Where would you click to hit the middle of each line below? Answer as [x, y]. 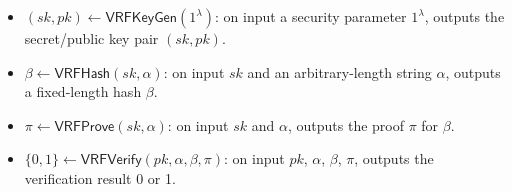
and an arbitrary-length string [339, 71]
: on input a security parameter [311, 16]
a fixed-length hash [83, 91]
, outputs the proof [346, 124]
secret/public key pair [91, 38]
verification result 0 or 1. [100, 177]
